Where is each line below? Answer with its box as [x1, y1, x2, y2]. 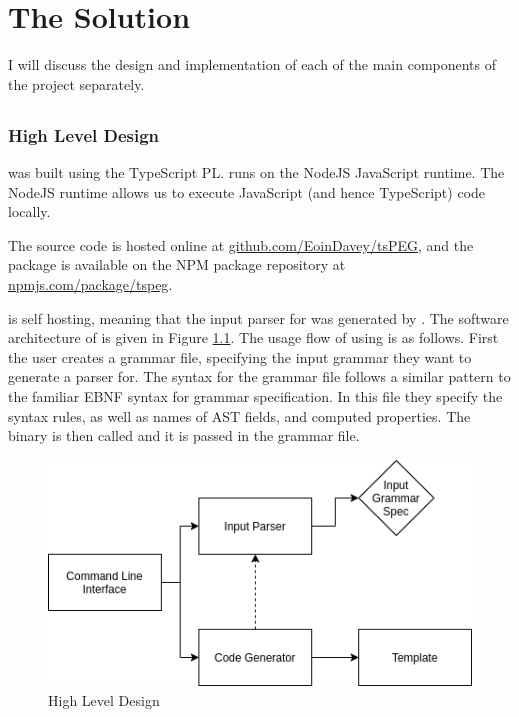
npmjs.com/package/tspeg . [8, 273, 173, 294]
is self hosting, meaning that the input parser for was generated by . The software [8, 307, 509, 328]
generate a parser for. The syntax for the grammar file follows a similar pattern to [8, 366, 511, 387]
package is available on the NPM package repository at [8, 254, 346, 275]
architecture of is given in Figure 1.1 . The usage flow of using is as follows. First [8, 327, 499, 348]
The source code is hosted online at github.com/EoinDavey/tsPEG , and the [8, 234, 474, 255]
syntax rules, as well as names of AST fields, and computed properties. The [8, 405, 471, 426]
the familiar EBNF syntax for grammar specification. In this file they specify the [8, 385, 503, 406]
